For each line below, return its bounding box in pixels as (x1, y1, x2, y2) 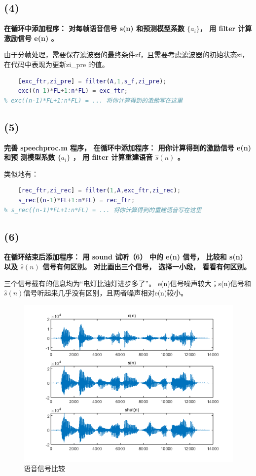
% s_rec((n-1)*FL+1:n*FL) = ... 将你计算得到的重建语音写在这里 (4, 206, 202, 214)
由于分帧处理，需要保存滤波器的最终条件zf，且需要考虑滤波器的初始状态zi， (4, 49, 249, 60)
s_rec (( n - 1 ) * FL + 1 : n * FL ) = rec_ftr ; (18, 196, 135, 204)
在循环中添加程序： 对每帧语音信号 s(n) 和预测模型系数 (4, 23, 184, 34)
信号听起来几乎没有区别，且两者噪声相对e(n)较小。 (23, 288, 188, 298)
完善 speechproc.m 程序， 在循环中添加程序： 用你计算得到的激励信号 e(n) (4, 142, 251, 152)
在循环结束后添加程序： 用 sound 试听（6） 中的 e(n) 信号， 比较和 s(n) (4, 252, 243, 262)
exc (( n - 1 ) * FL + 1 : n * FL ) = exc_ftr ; (18, 87, 128, 95)
